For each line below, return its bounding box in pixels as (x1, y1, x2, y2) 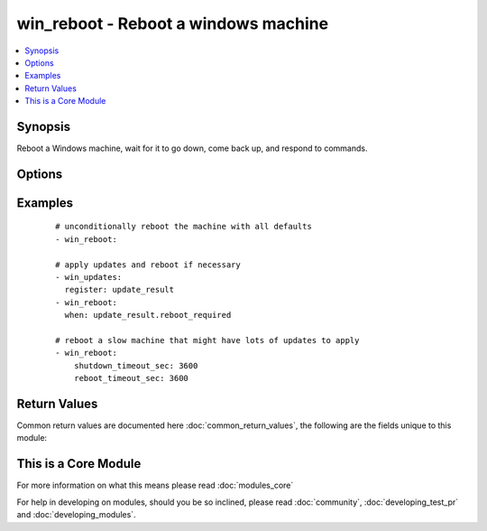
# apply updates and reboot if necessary (55, 259, 241, 270)
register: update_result (64, 284, 175, 295)
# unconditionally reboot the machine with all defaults (55, 221, 313, 232)
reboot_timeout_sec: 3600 (73, 373, 189, 384)
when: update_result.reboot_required (64, 310, 232, 321)
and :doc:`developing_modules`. (16, 509, 136, 520)
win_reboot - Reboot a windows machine (16, 14, 329, 33)
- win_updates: (55, 272, 123, 282)
